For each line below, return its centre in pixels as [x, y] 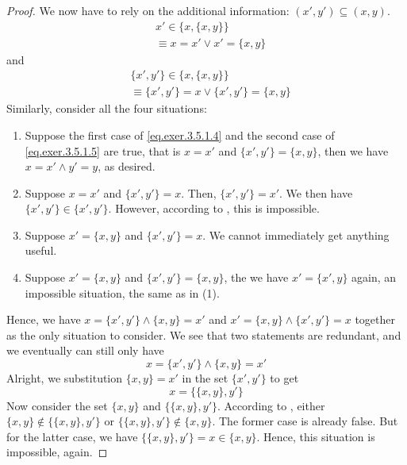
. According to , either [271, 405]
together [375, 319]
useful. [41, 250]
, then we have [353, 150]
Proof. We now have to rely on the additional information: [148, 10]
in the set [205, 378]
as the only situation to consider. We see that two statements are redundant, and [204, 334]
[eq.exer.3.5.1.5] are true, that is [103, 150]
